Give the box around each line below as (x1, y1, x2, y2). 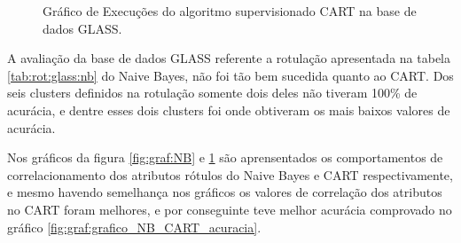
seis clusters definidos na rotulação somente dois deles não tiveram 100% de (7, 83, 418, 102)
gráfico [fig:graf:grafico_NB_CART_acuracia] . (7, 217, 262, 236)
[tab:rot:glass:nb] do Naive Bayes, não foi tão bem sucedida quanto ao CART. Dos (7, 66, 454, 84)
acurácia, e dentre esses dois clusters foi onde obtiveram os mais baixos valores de (7, 100, 450, 119)
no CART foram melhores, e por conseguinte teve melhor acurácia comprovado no (7, 200, 452, 218)
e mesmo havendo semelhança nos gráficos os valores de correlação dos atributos (7, 183, 442, 201)
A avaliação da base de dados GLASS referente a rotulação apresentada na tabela (7, 49, 450, 67)
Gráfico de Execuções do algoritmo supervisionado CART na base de (43, 2, 417, 20)
